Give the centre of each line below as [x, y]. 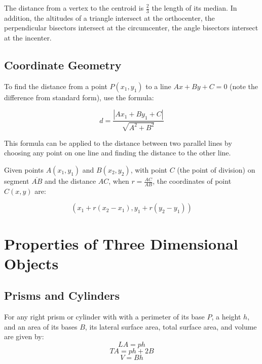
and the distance [70, 181]
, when [119, 181]
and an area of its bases [41, 326]
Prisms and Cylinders [62, 295]
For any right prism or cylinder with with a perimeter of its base [104, 317]
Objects [31, 263]
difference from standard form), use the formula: [79, 97]
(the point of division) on [216, 170]
